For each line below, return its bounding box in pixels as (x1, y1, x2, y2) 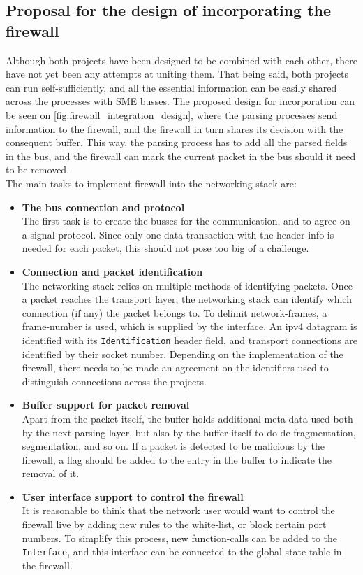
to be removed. (6, 162, 70, 177)
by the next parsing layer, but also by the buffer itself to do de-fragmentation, (22, 425, 356, 439)
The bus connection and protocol (22, 199, 185, 214)
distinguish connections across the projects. (22, 374, 207, 388)
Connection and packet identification (22, 264, 203, 278)
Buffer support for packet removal (22, 397, 190, 412)
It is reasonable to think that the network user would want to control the (22, 503, 335, 518)
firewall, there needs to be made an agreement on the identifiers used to (22, 360, 329, 375)
